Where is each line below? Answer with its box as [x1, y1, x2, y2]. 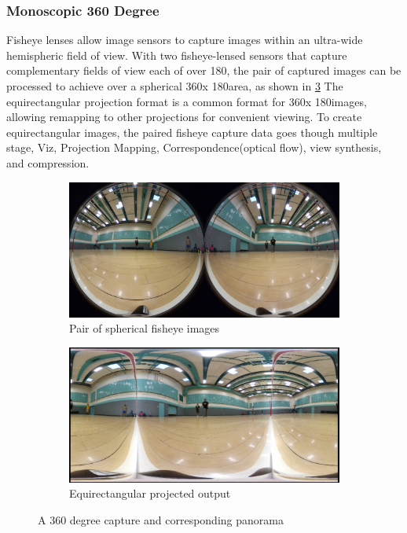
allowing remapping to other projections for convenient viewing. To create [6, 108, 362, 125]
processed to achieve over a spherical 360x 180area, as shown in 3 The [6, 78, 343, 94]
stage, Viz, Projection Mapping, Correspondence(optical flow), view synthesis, [6, 139, 382, 156]
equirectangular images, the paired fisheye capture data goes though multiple [6, 123, 378, 140]
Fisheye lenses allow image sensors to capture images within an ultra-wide [6, 31, 363, 48]
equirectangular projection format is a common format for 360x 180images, [6, 93, 367, 109]
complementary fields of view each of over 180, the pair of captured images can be [6, 62, 401, 79]
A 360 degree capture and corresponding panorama [38, 511, 284, 527]
